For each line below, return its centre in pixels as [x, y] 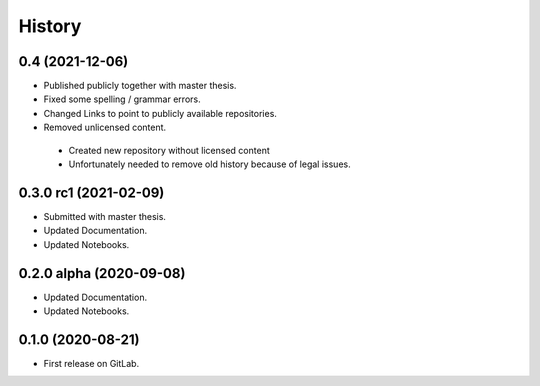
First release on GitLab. [91, 363]
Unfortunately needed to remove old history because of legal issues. [209, 164]
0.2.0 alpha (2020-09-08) [102, 273]
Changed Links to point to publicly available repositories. [160, 113]
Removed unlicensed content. [105, 127]
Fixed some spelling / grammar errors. [122, 99]
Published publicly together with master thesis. [140, 86]
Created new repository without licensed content [169, 150]
